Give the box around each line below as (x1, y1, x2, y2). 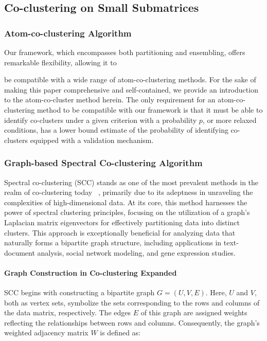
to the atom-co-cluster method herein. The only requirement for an (4, 94, 216, 105)
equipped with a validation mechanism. (30, 134, 154, 145)
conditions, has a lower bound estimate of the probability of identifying (4, 124, 228, 135)
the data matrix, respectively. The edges (4, 307, 131, 318)
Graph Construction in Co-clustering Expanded (4, 267, 177, 278)
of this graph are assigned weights (140, 307, 247, 318)
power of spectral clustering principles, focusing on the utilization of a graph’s (4, 207, 250, 218)
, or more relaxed (202, 114, 257, 125)
